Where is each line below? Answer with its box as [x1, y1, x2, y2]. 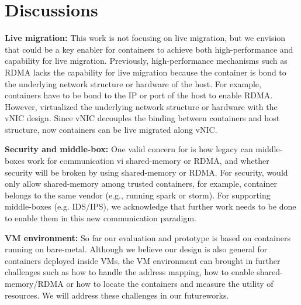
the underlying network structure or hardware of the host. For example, [5, 77, 261, 90]
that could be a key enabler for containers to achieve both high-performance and [5, 43, 293, 55]
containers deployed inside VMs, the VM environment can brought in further [5, 254, 281, 266]
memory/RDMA [5, 277, 64, 289]
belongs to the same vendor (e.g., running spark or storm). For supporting [5, 189, 271, 201]
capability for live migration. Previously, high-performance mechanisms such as [5, 54, 288, 67]
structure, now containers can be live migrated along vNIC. [5, 123, 217, 135]
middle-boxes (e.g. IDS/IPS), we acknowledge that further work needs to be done [5, 200, 296, 213]
